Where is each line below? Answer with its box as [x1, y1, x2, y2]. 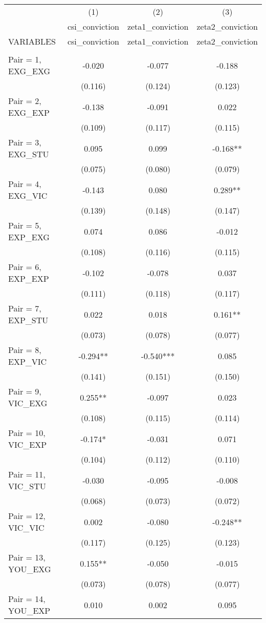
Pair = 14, [8, 593, 46, 605]
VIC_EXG [8, 397, 48, 409]
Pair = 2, [8, 95, 41, 107]
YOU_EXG [8, 563, 51, 575]
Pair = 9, [8, 385, 41, 397]
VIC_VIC [8, 522, 45, 533]
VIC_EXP [8, 439, 47, 450]
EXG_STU [8, 148, 49, 160]
